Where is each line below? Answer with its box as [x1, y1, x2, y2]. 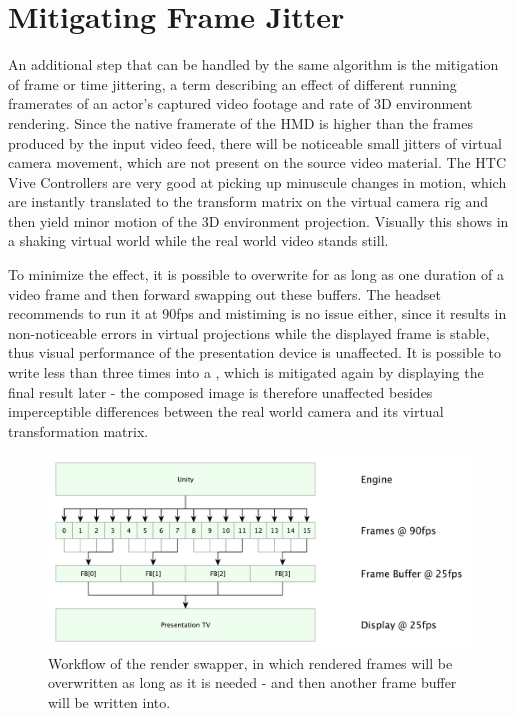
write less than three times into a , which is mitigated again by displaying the [8, 362, 484, 383]
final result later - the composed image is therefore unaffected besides [8, 381, 433, 402]
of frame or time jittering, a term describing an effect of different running [8, 73, 457, 94]
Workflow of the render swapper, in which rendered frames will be [48, 652, 453, 673]
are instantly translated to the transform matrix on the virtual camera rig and [8, 191, 489, 212]
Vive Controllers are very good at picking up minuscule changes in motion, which [8, 171, 507, 192]
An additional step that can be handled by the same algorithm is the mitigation [8, 54, 499, 75]
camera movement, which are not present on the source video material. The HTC [8, 152, 507, 173]
